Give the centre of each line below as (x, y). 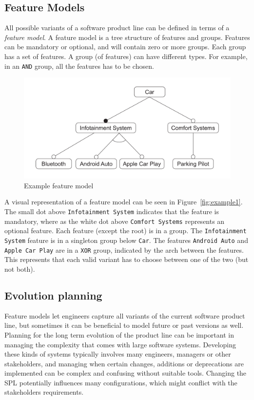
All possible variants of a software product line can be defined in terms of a (117, 28)
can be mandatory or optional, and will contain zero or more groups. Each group (125, 47)
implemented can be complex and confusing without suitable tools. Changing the (126, 373)
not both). (20, 269)
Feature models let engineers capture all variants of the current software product (125, 315)
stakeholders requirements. (44, 392)
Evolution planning (53, 295)
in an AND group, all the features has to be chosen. (79, 66)
